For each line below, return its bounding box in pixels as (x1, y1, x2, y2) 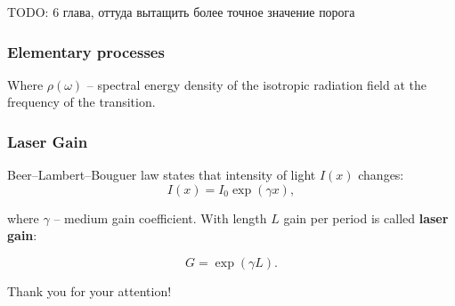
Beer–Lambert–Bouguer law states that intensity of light (7, 165, 316, 184)
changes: (358, 165, 404, 184)
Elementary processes (7, 40, 165, 62)
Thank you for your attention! (7, 282, 172, 300)
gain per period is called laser (283, 208, 449, 227)
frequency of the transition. (7, 93, 156, 111)
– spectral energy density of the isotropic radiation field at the (86, 75, 427, 93)
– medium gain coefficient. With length (53, 208, 267, 227)
